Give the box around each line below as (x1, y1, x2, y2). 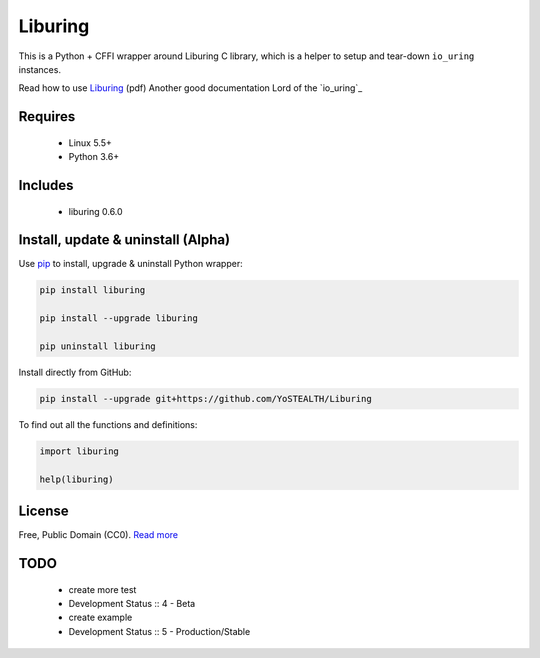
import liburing (39, 445, 120, 457)
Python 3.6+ (68, 151, 120, 163)
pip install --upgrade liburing (39, 313, 199, 324)
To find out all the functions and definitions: (18, 418, 198, 430)
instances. (18, 63, 62, 75)
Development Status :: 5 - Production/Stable (68, 625, 251, 637)
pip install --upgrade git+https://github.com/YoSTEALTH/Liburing (39, 393, 372, 404)
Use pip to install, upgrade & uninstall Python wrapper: (18, 258, 244, 270)
